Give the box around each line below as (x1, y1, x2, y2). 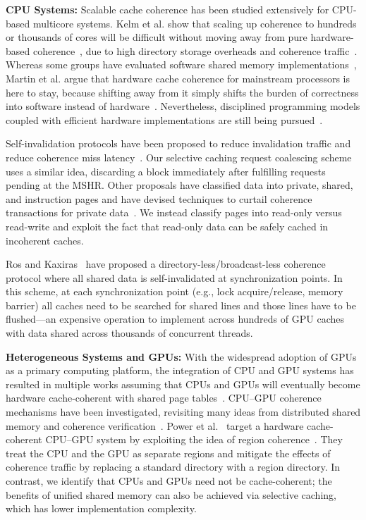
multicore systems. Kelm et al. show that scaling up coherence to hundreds (32, 16, 357, 30)
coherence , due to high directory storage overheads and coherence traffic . (32, 43, 358, 58)
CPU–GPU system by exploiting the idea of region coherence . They (45, 432, 343, 447)
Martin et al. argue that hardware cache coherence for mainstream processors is (6, 70, 350, 85)
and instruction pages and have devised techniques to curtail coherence (6, 191, 312, 206)
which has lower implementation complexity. (6, 501, 197, 516)
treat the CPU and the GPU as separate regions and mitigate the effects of (6, 445, 331, 460)
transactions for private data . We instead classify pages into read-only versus (6, 205, 342, 220)
